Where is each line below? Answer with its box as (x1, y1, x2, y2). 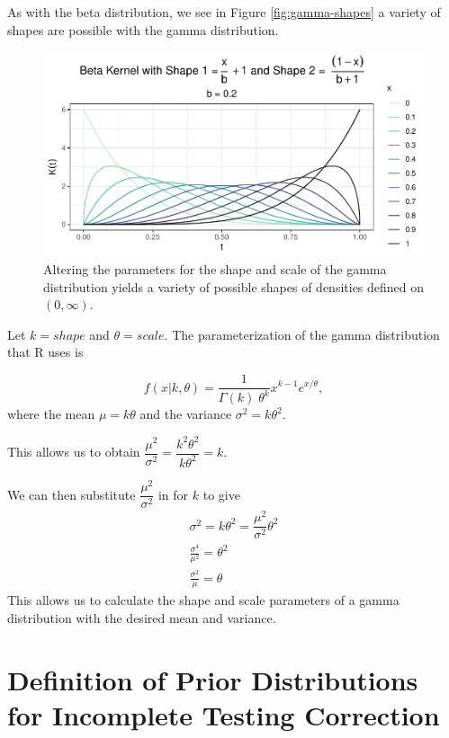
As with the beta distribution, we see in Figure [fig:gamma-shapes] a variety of (7, 3, 441, 21)
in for (157, 485, 189, 503)
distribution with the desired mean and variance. (7, 609, 276, 627)
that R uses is (7, 342, 84, 361)
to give (202, 485, 240, 503)
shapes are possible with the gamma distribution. (7, 20, 279, 39)
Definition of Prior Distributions (7, 661, 418, 698)
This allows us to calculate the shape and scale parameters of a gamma (7, 591, 400, 609)
